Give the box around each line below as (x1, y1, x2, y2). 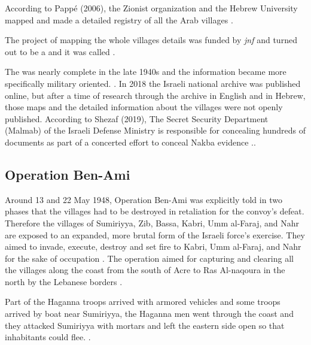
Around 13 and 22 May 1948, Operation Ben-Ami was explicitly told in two (5, 193, 282, 205)
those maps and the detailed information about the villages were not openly (5, 101, 283, 113)
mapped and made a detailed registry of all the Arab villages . (5, 13, 233, 26)
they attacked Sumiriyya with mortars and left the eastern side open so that (5, 319, 285, 331)
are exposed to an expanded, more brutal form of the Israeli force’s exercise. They (5, 228, 305, 241)
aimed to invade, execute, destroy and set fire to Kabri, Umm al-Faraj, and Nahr (5, 240, 301, 253)
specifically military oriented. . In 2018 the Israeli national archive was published (5, 77, 301, 89)
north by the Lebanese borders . (5, 275, 123, 287)
